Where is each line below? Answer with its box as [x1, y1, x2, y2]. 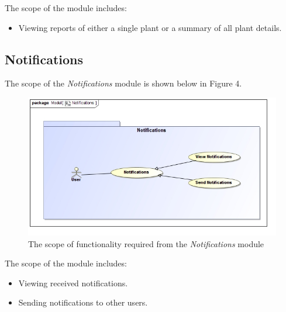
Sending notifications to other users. [18, 296, 148, 308]
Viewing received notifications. [18, 276, 128, 289]
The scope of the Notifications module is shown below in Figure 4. [5, 77, 242, 89]
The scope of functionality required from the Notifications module [28, 237, 264, 249]
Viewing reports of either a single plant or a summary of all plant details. [18, 21, 282, 33]
